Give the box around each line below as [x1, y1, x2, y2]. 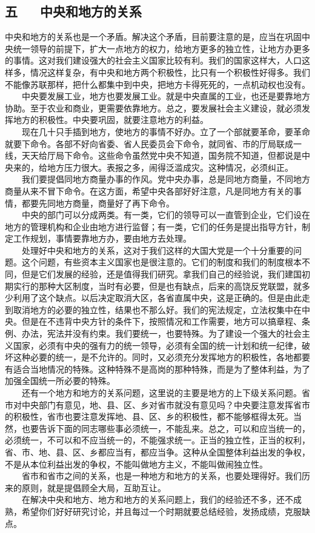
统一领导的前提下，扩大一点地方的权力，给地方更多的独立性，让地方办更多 [13, 42, 310, 55]
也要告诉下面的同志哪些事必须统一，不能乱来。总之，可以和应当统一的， [21, 422, 310, 434]
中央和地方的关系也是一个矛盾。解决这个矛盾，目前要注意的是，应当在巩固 [5, 30, 302, 43]
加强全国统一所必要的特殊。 [5, 374, 115, 387]
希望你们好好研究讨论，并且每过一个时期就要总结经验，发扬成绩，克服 [21, 505, 302, 517]
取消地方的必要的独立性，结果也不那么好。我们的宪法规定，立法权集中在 [13, 303, 302, 316]
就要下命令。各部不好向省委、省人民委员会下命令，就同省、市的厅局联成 [5, 137, 293, 150]
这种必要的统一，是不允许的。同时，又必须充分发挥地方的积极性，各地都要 [13, 351, 310, 363]
